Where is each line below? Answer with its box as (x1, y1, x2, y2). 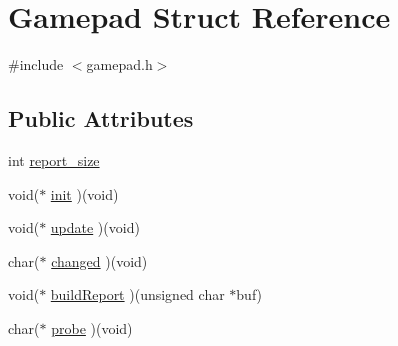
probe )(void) (51, 317, 133, 338)
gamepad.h (86, 54, 153, 75)
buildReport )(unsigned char (50, 284, 225, 305)
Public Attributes (8, 103, 194, 134)
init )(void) (50, 183, 119, 204)
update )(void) (50, 217, 140, 238)
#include (8, 54, 64, 75)
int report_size (8, 149, 100, 170)
